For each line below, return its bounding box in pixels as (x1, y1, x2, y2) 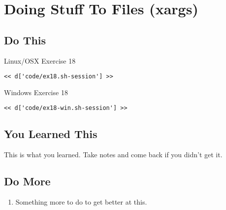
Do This (4, 32, 46, 47)
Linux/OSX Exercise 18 (4, 55, 76, 66)
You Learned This (4, 126, 97, 141)
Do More (4, 174, 51, 189)
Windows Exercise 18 (4, 87, 68, 97)
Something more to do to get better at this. (15, 197, 147, 207)
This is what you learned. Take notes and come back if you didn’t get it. (4, 149, 223, 160)
